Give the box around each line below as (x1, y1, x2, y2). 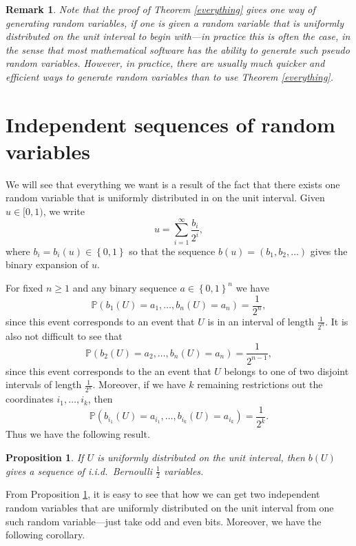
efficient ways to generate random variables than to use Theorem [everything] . (6, 69, 333, 83)
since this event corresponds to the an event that (6, 363, 211, 378)
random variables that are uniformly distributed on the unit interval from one (6, 500, 334, 514)
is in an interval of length (207, 314, 314, 328)
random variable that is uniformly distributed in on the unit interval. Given (6, 190, 325, 205)
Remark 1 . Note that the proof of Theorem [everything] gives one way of (6, 2, 315, 16)
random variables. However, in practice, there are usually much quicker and (6, 56, 325, 70)
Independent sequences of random (6, 110, 335, 138)
